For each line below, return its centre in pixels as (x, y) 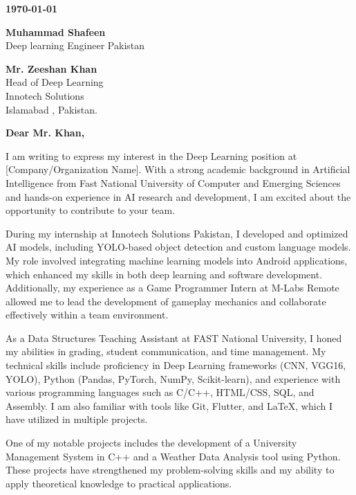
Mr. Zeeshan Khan (51, 68)
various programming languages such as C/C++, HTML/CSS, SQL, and (160, 392)
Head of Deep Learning (55, 82)
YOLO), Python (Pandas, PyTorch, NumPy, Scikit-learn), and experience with (173, 378)
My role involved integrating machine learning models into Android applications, (177, 260)
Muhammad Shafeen (56, 31)
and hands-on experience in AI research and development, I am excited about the (178, 196)
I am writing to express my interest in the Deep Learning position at (151, 155)
